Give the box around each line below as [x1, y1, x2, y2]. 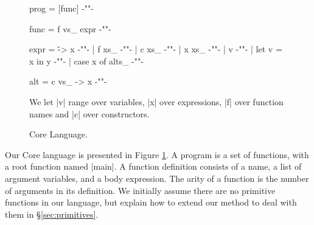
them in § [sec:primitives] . [5, 207, 99, 220]
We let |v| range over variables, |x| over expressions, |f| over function [29, 95, 284, 108]
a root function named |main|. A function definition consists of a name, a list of [5, 160, 302, 173]
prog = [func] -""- [29, 2, 94, 14]
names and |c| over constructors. [29, 107, 150, 120]
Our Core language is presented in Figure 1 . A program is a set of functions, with [5, 148, 309, 161]
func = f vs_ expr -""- [29, 22, 111, 35]
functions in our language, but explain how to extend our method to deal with [5, 196, 297, 209]
